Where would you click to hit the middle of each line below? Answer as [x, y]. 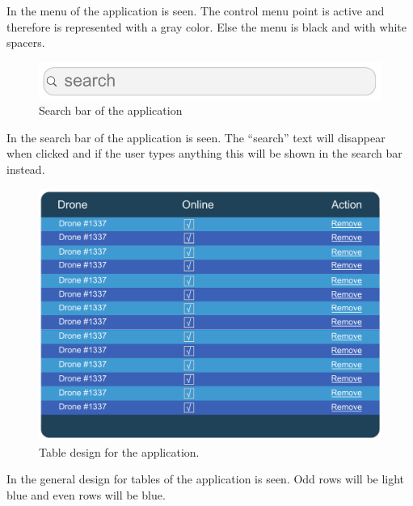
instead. [26, 169]
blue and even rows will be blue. [86, 495]
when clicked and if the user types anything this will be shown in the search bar [204, 153]
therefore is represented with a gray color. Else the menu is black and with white [206, 26]
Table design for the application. [119, 451]
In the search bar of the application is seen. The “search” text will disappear [196, 137]
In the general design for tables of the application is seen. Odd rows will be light [206, 479]
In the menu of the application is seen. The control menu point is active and [196, 11]
